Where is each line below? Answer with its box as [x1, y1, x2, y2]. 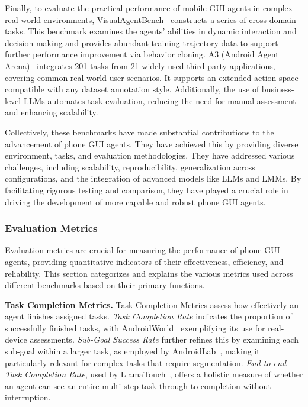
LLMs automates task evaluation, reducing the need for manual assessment [23, 94, 296, 106]
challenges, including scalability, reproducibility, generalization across [5, 160, 255, 173]
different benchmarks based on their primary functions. [5, 279, 205, 291]
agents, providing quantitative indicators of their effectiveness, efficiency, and [5, 255, 284, 267]
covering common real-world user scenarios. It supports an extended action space [5, 71, 299, 83]
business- [261, 83, 294, 95]
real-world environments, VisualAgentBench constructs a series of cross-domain [5, 13, 296, 25]
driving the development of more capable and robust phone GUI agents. [5, 195, 266, 208]
